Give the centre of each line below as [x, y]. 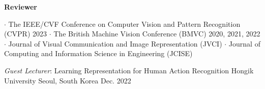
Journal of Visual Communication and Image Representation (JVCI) [115, 43]
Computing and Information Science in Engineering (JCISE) [98, 53]
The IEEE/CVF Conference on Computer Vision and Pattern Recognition [124, 24]
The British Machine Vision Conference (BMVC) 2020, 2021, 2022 [157, 34]
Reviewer [21, 7]
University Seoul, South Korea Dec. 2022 [68, 80]
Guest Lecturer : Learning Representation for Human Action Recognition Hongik [129, 70]
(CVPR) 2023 [25, 34]
